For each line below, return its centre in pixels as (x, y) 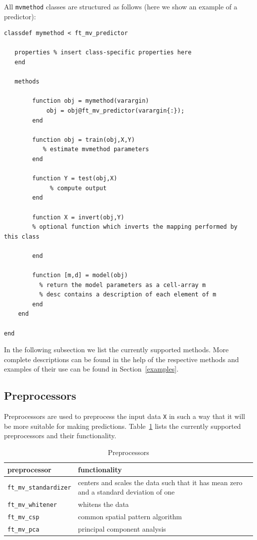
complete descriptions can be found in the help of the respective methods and (122, 359)
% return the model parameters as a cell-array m (123, 285)
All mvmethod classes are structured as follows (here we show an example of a (121, 6)
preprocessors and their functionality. (60, 436)
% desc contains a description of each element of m (128, 295)
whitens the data (103, 504)
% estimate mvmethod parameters (96, 149)
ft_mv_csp (23, 517)
